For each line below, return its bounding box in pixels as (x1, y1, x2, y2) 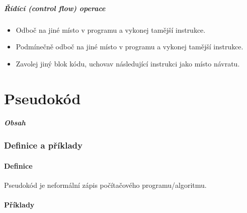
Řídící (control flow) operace (4, 3, 106, 13)
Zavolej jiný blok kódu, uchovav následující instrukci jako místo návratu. (16, 58, 240, 68)
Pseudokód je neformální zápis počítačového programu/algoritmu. (4, 180, 207, 190)
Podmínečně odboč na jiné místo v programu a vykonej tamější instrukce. (16, 41, 243, 52)
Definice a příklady (4, 139, 83, 152)
